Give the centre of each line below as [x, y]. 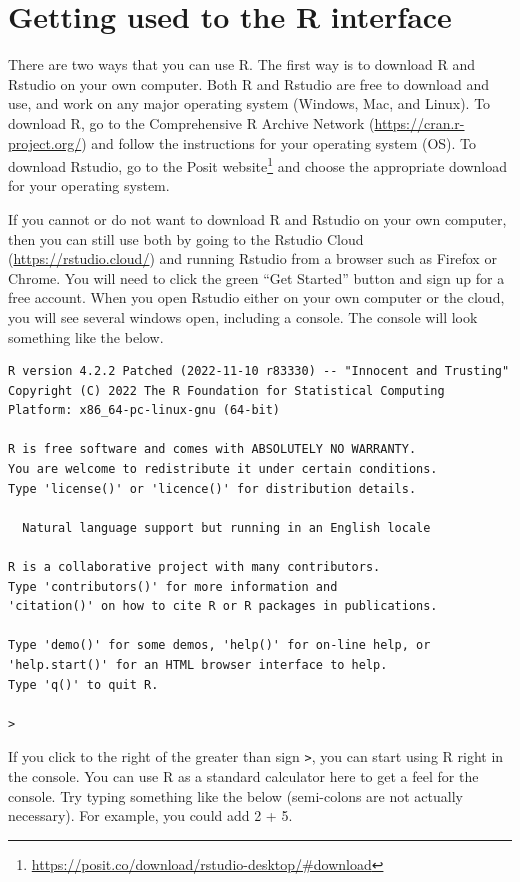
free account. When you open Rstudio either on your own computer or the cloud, [256, 297]
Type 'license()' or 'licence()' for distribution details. [212, 488]
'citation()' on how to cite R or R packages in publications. [223, 606]
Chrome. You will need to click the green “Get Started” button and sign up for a [256, 277]
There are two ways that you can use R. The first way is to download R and [242, 64]
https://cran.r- [419, 122]
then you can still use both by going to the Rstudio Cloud [186, 238]
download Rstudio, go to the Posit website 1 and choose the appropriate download [257, 164]
